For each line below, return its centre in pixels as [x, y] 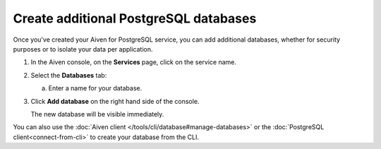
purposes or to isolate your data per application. [83, 49]
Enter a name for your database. [95, 88]
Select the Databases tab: [69, 75]
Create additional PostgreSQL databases [135, 18]
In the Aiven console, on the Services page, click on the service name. [133, 62]
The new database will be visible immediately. [97, 114]
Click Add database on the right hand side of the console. [115, 101]
